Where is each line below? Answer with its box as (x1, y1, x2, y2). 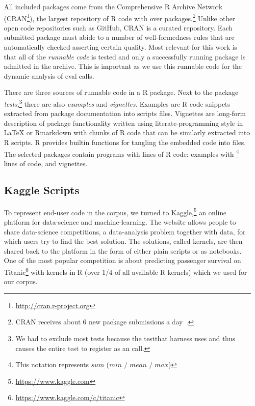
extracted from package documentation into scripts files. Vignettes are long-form (4, 108, 246, 118)
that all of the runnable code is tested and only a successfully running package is (4, 51, 246, 61)
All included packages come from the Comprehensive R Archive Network (4, 1, 223, 11)
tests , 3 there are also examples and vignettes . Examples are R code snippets (4, 97, 230, 109)
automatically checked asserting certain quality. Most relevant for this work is (4, 42, 237, 52)
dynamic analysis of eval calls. (4, 70, 94, 81)
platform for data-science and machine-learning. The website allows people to (4, 216, 236, 227)
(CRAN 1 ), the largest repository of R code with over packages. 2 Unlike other (4, 11, 235, 23)
